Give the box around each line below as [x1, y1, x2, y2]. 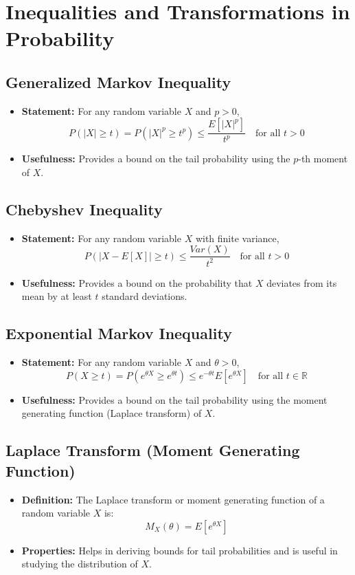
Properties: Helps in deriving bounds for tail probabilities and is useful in [21, 543, 338, 557]
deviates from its [266, 275, 337, 290]
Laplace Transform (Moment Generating [5, 440, 300, 461]
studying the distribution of [21, 556, 138, 571]
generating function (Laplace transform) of [21, 406, 202, 420]
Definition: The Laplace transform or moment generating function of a [21, 492, 325, 506]
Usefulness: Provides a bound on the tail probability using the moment [21, 392, 328, 406]
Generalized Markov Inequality [5, 71, 231, 92]
